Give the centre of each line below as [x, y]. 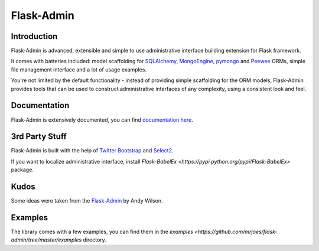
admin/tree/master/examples [46, 240]
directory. [95, 240]
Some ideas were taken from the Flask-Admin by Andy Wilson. [87, 201]
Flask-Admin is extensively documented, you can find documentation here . [102, 120]
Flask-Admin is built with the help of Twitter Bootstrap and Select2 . [92, 151]
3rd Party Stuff [39, 137]
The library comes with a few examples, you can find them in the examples [102, 232]
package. [22, 170]
